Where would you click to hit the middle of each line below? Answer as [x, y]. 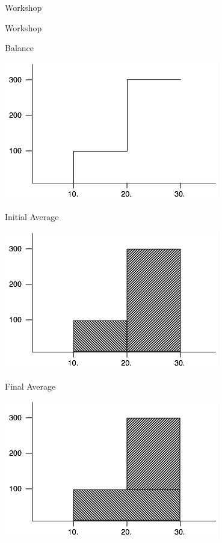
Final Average [30, 386]
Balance [20, 48]
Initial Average [32, 217]
